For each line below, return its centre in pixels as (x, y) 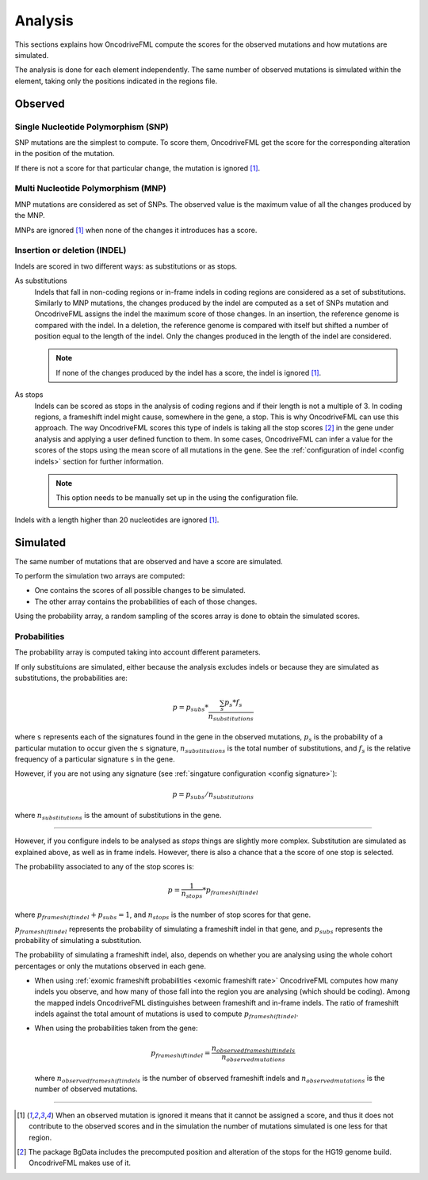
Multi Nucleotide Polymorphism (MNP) (90, 189)
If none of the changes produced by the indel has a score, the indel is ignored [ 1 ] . (189, 372)
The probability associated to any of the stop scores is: (104, 867)
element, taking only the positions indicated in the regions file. (116, 81)
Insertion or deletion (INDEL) (71, 250)
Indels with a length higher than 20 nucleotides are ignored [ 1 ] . (117, 520)
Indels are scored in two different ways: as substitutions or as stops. (126, 266)
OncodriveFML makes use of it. (80, 1163)
